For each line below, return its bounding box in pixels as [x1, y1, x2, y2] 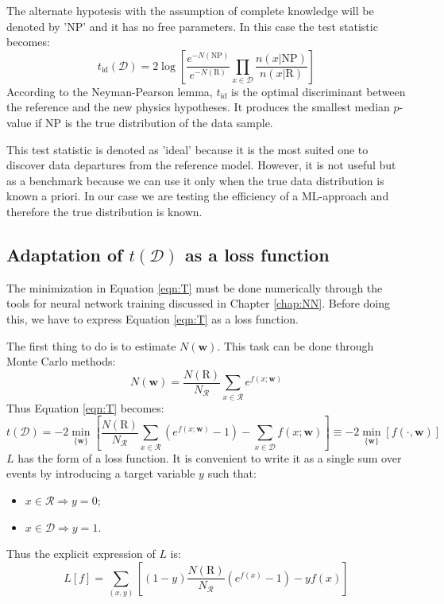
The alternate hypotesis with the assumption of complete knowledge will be [6, 2, 374, 18]
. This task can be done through [217, 337, 374, 354]
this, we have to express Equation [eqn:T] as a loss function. [6, 310, 299, 327]
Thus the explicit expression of [6, 545, 156, 562]
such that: [207, 465, 257, 482]
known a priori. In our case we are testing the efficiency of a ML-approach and [6, 188, 389, 204]
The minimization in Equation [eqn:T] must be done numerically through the [6, 279, 383, 296]
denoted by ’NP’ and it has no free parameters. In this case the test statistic [6, 17, 378, 34]
